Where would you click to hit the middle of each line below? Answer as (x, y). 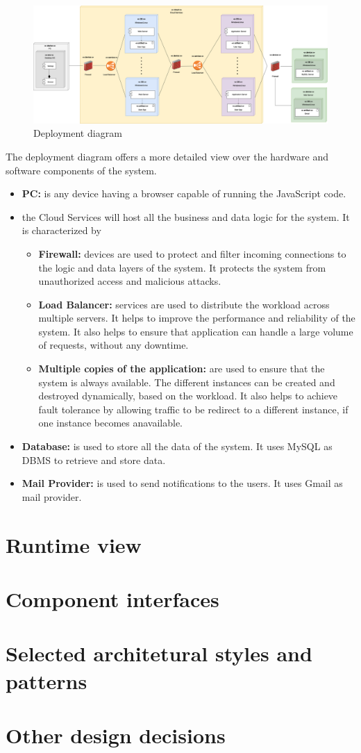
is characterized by (61, 230)
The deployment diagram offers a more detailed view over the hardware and (167, 156)
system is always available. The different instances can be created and (187, 382)
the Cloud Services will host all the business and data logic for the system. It (186, 216)
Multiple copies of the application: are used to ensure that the (182, 369)
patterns (47, 680)
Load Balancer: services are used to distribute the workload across (184, 304)
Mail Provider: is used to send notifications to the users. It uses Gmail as (182, 483)
